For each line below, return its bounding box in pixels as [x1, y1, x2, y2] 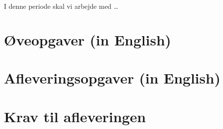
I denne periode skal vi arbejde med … [4, 1, 118, 11]
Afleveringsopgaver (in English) [4, 68, 221, 88]
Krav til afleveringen [4, 106, 146, 126]
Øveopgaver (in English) [4, 29, 171, 49]
